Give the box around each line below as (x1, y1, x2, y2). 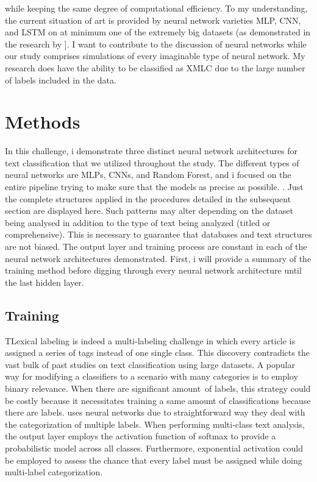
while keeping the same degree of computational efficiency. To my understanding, (5, 2, 308, 14)
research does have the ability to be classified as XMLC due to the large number (5, 61, 305, 74)
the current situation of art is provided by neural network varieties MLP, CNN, (5, 13, 301, 26)
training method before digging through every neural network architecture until (5, 264, 302, 277)
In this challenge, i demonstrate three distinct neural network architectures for (5, 144, 298, 157)
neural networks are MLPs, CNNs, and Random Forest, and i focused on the (5, 168, 291, 181)
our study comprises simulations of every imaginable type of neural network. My (5, 49, 305, 62)
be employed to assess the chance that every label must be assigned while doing (5, 453, 302, 466)
